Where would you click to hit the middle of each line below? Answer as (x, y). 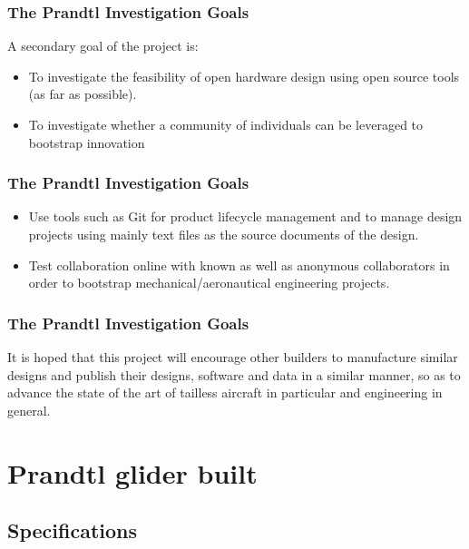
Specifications (73, 530)
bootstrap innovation (87, 142)
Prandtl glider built (132, 472)
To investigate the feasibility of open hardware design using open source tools (244, 76)
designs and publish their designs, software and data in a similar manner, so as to (234, 374)
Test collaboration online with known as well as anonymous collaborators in (239, 265)
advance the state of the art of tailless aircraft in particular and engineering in (225, 392)
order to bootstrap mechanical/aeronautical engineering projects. (209, 283)
